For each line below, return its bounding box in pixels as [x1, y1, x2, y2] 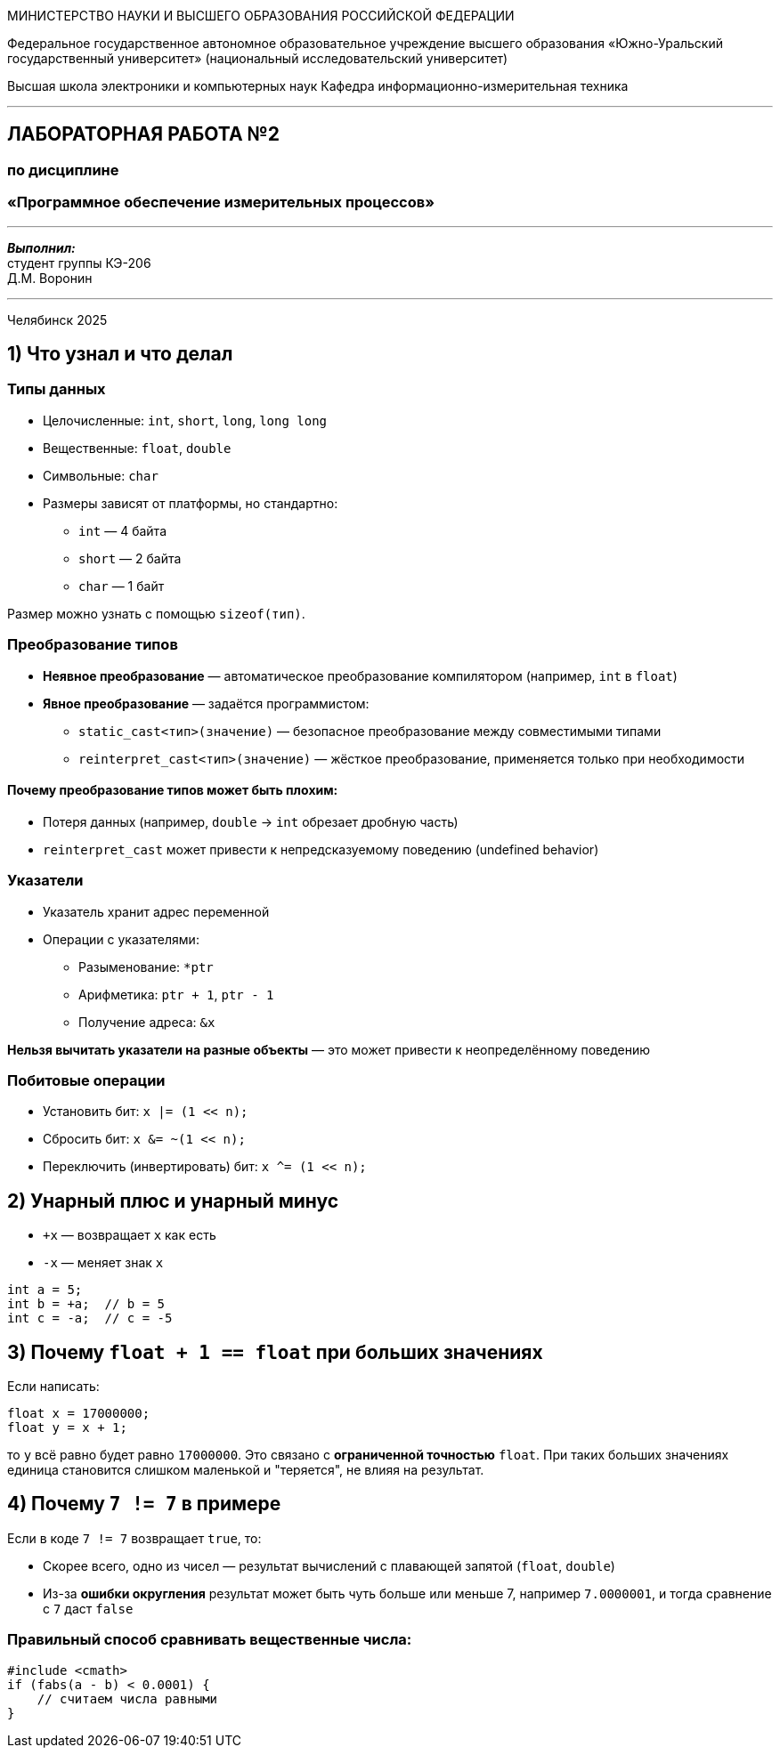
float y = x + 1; [7, 1419, 127, 1435]
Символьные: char [43, 467, 158, 483]
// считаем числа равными [37, 1691, 218, 1706]
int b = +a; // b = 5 [7, 1297, 166, 1312]
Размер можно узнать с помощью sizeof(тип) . [7, 605, 305, 621]
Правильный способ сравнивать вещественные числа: [7, 1630, 412, 1649]
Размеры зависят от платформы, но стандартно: [43, 495, 338, 511]
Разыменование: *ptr [78, 958, 214, 975]
